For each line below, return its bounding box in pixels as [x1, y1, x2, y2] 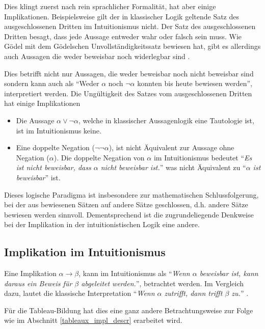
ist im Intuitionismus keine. [16, 125, 101, 135]
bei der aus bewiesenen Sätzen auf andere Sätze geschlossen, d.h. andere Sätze [4, 199, 248, 210]
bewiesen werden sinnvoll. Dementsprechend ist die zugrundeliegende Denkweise [4, 209, 254, 220]
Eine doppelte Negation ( [16, 142, 95, 153]
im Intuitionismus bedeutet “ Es [153, 152, 252, 162]
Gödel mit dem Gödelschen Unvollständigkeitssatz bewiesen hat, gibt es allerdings [4, 41, 261, 51]
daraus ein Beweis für [4, 278, 72, 288]
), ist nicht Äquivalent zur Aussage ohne [109, 142, 234, 153]
